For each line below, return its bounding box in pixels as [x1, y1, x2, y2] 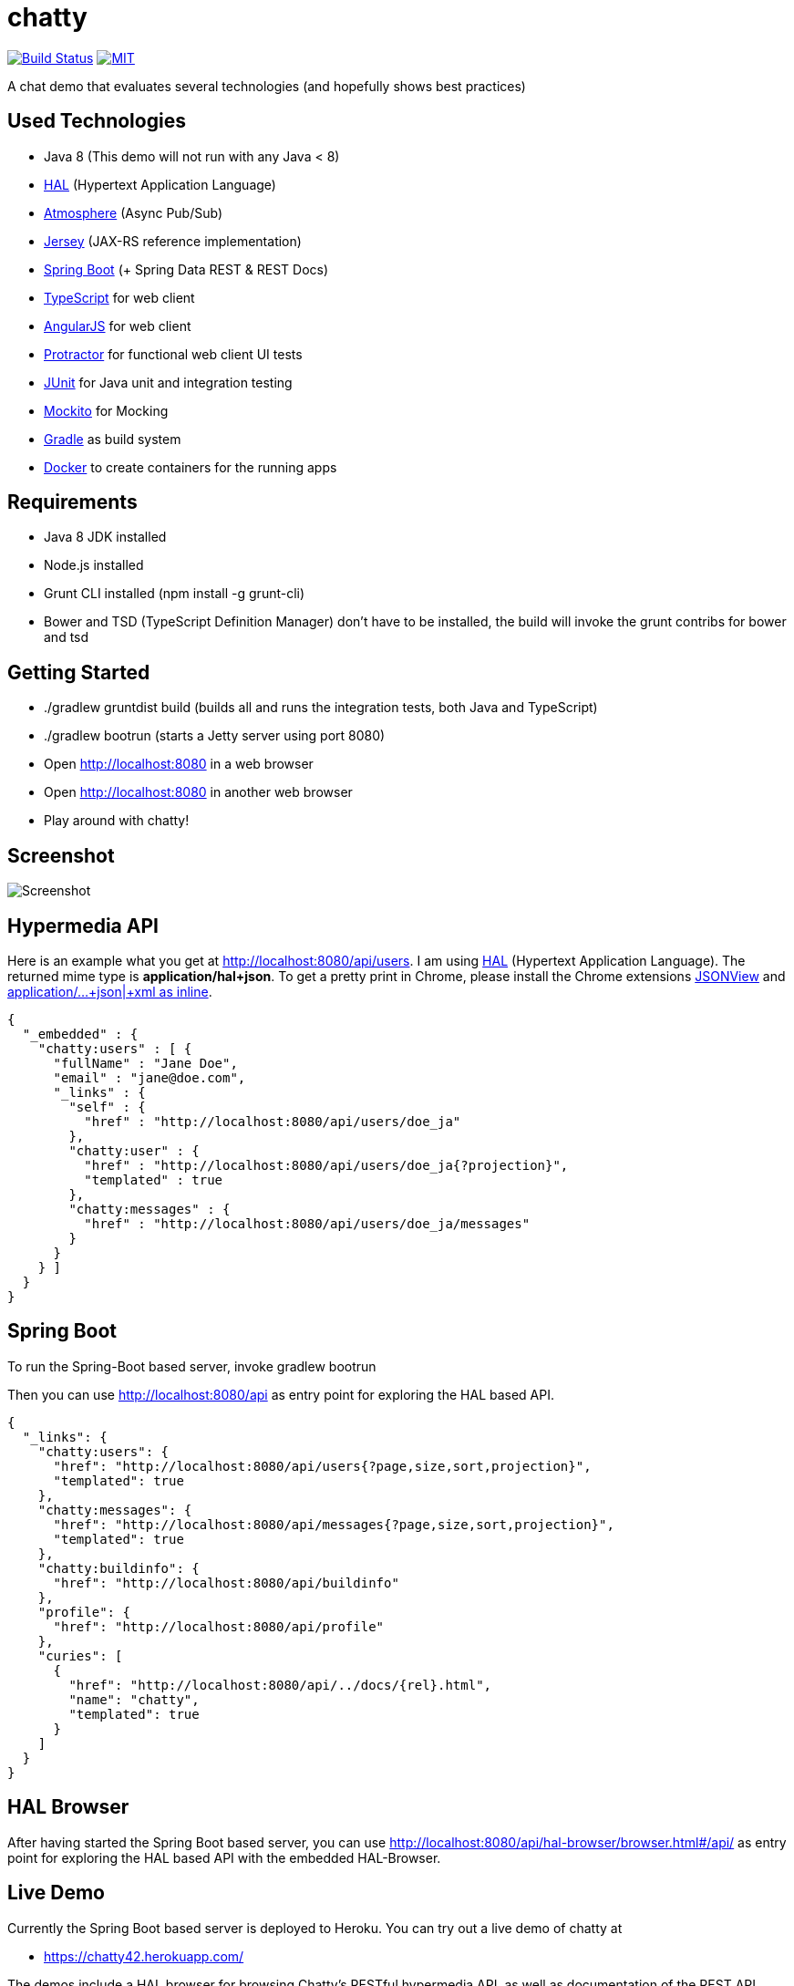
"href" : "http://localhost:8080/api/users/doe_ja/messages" [84, 1215, 531, 1231]
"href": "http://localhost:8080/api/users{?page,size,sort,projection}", [53, 1458, 592, 1474]
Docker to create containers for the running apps [44, 459, 337, 475]
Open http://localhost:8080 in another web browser [44, 784, 353, 801]
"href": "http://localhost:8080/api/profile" [53, 1619, 385, 1634]
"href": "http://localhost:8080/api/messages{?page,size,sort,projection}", [53, 1516, 614, 1532]
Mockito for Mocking [44, 402, 169, 419]
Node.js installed [44, 557, 144, 574]
